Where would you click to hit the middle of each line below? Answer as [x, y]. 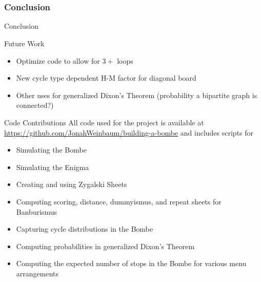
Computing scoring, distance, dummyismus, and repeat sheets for [119, 202]
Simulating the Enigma [53, 167]
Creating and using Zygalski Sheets [72, 184]
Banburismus [37, 211]
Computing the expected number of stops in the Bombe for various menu [131, 263]
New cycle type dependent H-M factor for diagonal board [106, 78]
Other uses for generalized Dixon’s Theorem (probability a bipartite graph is [137, 95]
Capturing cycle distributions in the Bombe [85, 229]
